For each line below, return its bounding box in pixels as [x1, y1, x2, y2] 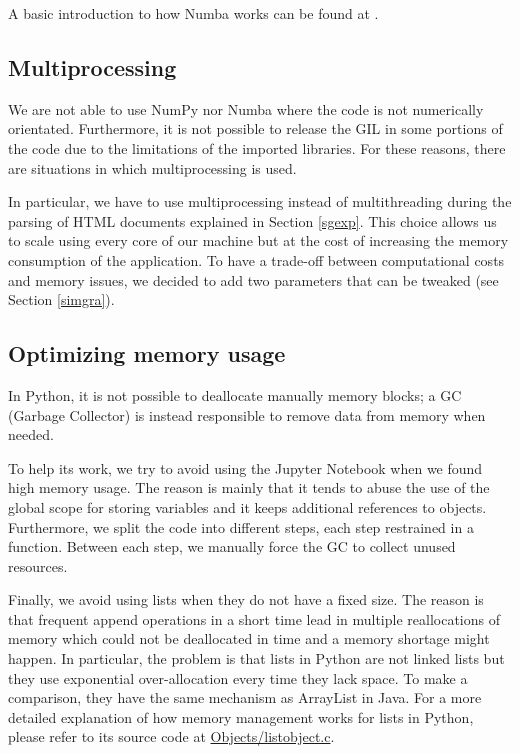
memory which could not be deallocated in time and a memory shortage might [8, 628, 490, 649]
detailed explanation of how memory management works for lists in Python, [8, 706, 474, 727]
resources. [8, 555, 68, 576]
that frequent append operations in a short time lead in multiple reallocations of [8, 608, 500, 629]
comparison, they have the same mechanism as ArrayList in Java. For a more [8, 687, 482, 708]
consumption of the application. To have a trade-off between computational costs [8, 249, 505, 270]
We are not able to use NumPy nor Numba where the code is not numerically [8, 98, 484, 119]
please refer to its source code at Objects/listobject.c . [8, 726, 335, 747]
